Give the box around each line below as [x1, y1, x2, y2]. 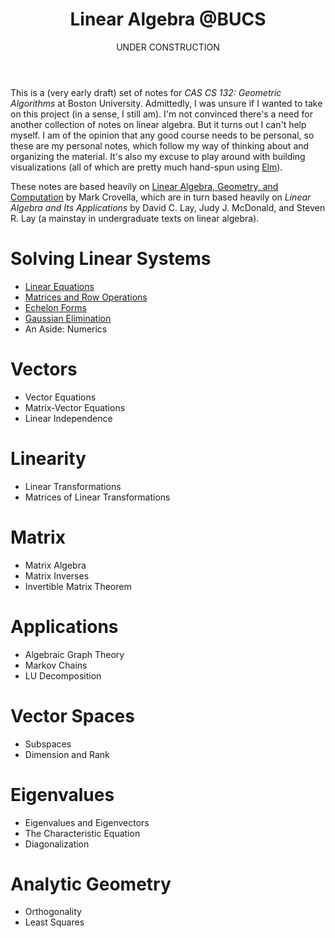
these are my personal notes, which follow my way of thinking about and [10, 139, 310, 152]
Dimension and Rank [24, 748, 110, 760]
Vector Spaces [10, 704, 135, 727]
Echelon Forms [24, 301, 87, 313]
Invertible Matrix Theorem [24, 580, 132, 592]
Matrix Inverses [24, 569, 90, 582]
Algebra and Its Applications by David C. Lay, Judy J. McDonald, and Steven [10, 201, 326, 213]
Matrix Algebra [24, 559, 87, 571]
